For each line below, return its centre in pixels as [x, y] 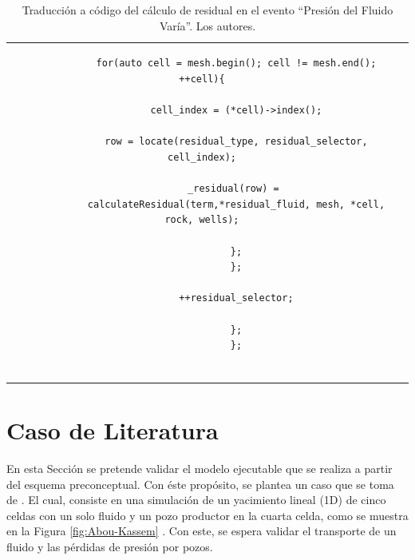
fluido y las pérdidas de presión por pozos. [110, 546]
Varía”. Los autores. [207, 25]
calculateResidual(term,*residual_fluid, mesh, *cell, [236, 204]
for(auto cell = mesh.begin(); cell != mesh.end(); [236, 64]
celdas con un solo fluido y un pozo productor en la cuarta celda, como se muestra [207, 515]
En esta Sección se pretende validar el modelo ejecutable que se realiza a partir [200, 468]
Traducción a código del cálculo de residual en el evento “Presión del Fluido [207, 10]
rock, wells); [202, 220]
